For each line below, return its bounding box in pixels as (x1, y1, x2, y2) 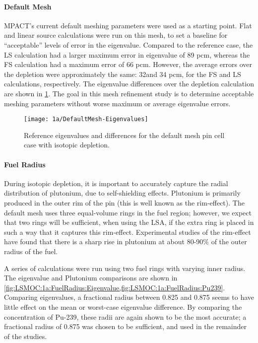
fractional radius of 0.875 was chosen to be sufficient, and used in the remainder (4, 321, 247, 332)
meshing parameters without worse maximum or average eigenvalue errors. (4, 98, 231, 108)
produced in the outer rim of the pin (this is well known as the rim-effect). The (4, 197, 245, 207)
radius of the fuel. (4, 246, 58, 256)
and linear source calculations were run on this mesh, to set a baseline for (4, 30, 228, 40)
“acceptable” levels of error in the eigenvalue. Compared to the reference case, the (4, 39, 253, 50)
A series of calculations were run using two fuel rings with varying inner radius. (4, 263, 246, 273)
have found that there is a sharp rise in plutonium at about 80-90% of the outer (4, 236, 247, 247)
